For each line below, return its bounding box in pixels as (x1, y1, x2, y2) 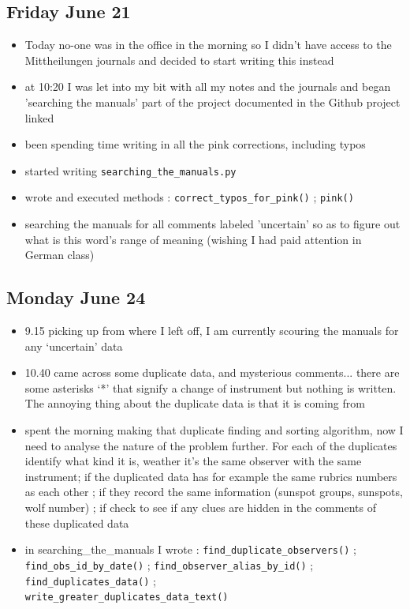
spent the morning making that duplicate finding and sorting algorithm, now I (24, 422, 404, 438)
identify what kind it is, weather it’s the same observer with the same (24, 453, 362, 469)
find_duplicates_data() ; (24, 572, 156, 588)
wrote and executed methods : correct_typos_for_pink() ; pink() (24, 189, 354, 205)
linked (24, 109, 54, 126)
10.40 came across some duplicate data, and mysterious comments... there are (24, 364, 400, 381)
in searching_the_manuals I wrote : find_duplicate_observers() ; (24, 541, 356, 558)
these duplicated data (24, 514, 129, 531)
